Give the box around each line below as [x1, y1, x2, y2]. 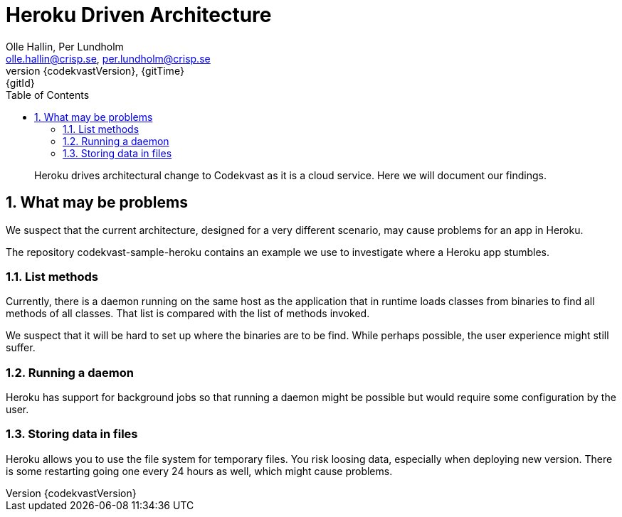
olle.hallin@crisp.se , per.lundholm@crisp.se [6, 52, 211, 65]
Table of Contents [6, 88, 90, 101]
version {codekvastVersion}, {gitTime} [6, 64, 184, 77]
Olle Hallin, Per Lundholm [6, 40, 124, 53]
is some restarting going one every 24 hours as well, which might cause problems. [6, 464, 393, 477]
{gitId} [6, 76, 35, 89]
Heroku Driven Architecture [6, 3, 272, 27]
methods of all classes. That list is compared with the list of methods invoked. [6, 307, 370, 320]
